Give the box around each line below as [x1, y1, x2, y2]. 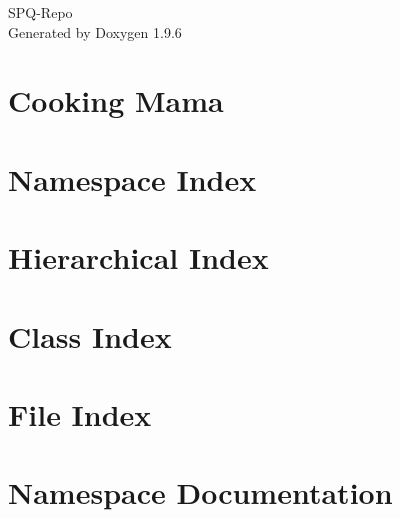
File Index [8, 393, 152, 434]
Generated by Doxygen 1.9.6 [8, 21, 182, 42]
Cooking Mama [8, 80, 224, 121]
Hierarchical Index [8, 237, 269, 278]
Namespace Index [8, 158, 257, 199]
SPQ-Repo [8, 2, 73, 22]
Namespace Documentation [8, 472, 393, 513]
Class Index [8, 315, 172, 356]
